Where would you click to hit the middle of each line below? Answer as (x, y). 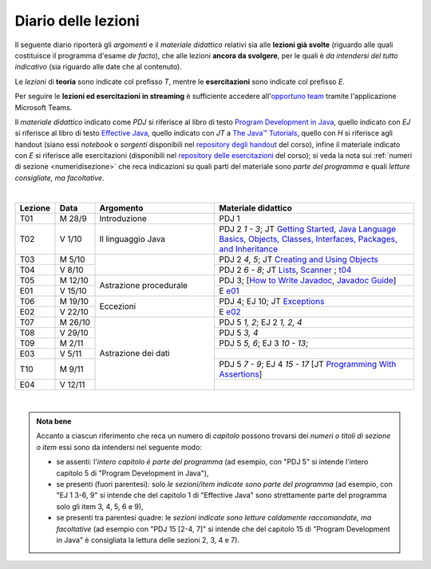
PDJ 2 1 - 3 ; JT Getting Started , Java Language (308, 229)
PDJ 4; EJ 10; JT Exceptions (272, 301)
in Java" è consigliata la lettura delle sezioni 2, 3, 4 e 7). (148, 539)
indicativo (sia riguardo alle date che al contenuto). (99, 67)
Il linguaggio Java (132, 239)
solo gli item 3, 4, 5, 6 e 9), (100, 506)
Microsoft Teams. (43, 107)
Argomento (121, 207)
